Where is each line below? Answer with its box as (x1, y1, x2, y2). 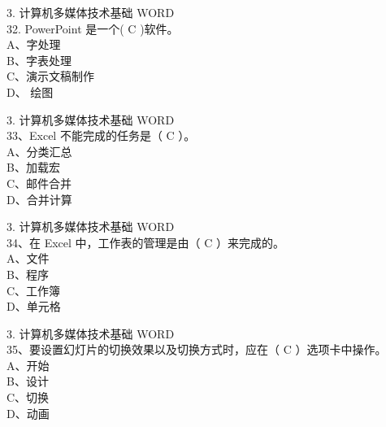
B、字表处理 (7, 51, 72, 68)
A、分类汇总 (7, 142, 72, 159)
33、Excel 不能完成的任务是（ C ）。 (7, 127, 196, 144)
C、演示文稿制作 (7, 68, 95, 85)
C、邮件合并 (7, 174, 72, 191)
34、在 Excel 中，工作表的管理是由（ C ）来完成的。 (7, 233, 285, 251)
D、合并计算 (7, 190, 72, 207)
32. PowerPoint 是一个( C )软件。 (7, 20, 179, 37)
